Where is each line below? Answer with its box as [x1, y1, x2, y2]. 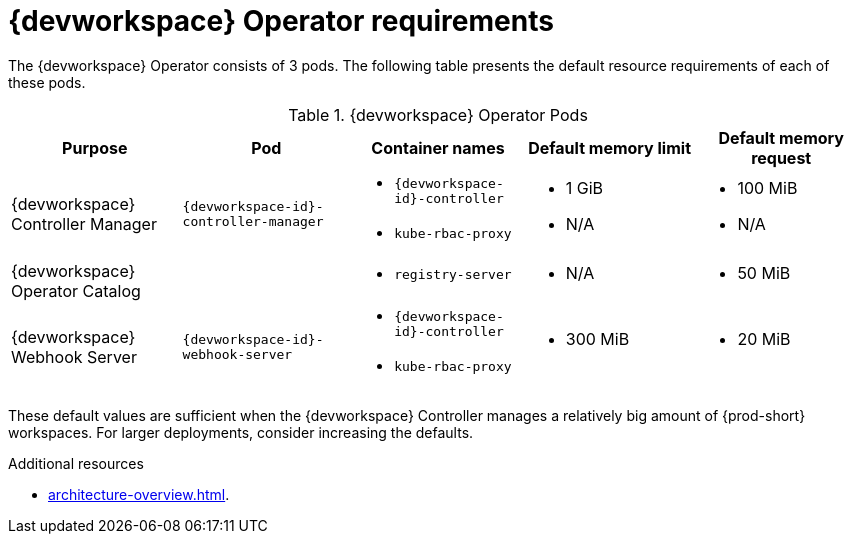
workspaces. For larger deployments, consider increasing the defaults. [8, 423, 474, 441]
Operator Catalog [11, 280, 141, 301]
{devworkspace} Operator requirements [8, 4, 554, 38]
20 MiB [737, 329, 791, 350]
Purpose [62, 137, 128, 158]
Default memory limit [528, 137, 691, 158]
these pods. [8, 73, 86, 91]
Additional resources [8, 454, 144, 472]
